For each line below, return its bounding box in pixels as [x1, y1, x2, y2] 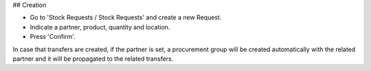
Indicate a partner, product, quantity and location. [30, 23, 170, 31]
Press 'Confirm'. [30, 33, 76, 41]
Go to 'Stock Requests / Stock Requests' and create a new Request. [30, 14, 222, 22]
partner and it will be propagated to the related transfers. [12, 55, 174, 63]
